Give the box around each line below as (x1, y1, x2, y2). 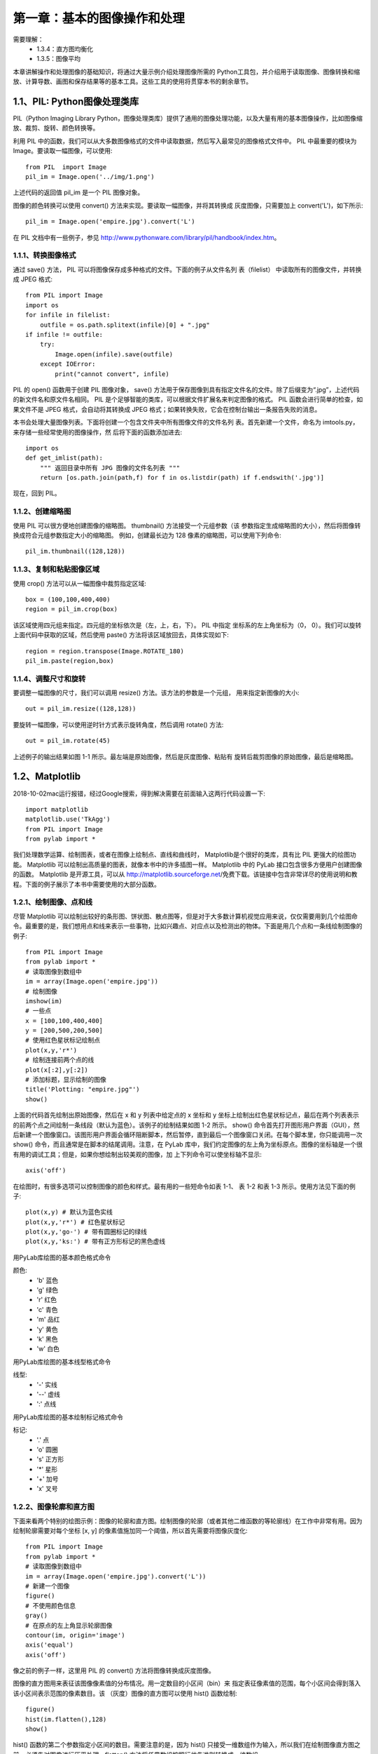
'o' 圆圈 (36, 1445, 59, 1454)
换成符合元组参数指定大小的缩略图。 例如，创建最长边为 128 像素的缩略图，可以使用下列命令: (13, 531, 281, 540)
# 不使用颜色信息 (25, 1602, 76, 1609)
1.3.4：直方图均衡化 (36, 44, 94, 53)
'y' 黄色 (36, 1325, 59, 1333)
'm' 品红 (36, 1315, 60, 1324)
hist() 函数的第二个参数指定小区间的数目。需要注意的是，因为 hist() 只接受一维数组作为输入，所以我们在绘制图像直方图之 (13, 1741, 360, 1749)
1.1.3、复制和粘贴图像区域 (13, 565, 100, 575)
